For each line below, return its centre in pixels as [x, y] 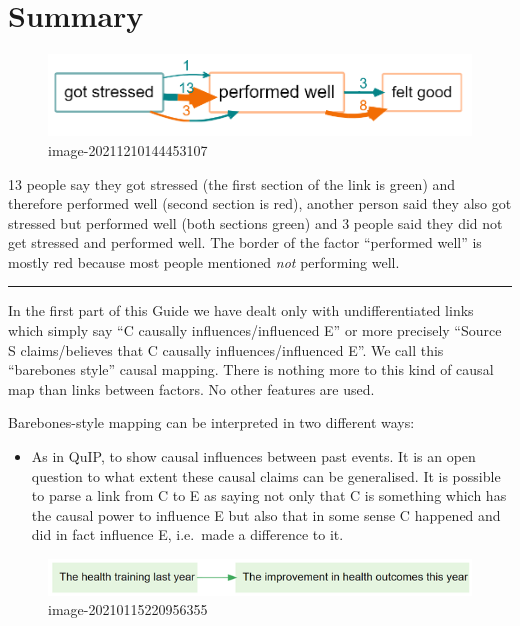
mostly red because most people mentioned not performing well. [204, 261]
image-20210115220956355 [128, 609]
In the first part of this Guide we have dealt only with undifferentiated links [241, 310]
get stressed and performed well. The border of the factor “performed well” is [245, 242]
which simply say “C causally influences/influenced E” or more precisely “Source [255, 330]
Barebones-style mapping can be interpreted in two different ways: [211, 422]
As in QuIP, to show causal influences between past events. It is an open [253, 456]
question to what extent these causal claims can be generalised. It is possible [266, 475]
